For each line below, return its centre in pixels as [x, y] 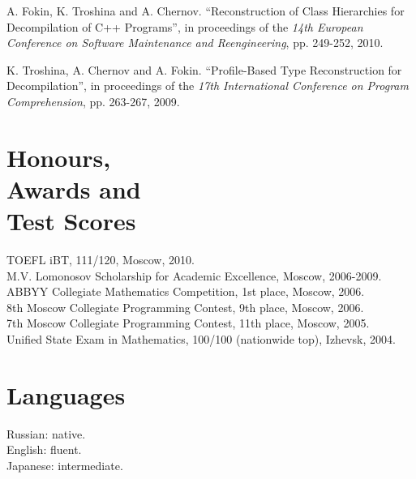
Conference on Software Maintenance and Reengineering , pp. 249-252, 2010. [195, 43]
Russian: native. [46, 433]
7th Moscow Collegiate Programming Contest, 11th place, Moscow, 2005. [188, 323]
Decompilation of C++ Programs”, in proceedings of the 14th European [185, 26]
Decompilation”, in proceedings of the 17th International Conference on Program [208, 86]
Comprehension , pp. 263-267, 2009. [93, 101]
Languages [66, 394]
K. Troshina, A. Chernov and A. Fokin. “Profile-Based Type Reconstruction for [204, 69]
